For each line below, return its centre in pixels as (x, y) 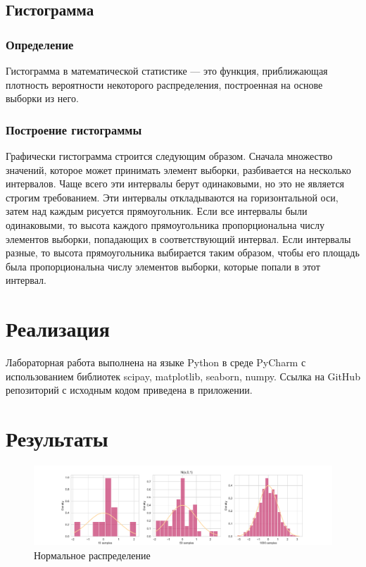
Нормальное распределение (92, 555)
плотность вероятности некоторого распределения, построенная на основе (164, 84)
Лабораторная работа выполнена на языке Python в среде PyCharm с (156, 362)
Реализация (58, 329)
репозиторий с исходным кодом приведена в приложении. (129, 390)
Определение (40, 44)
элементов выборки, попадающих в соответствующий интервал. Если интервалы (178, 238)
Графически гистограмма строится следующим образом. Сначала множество (169, 156)
